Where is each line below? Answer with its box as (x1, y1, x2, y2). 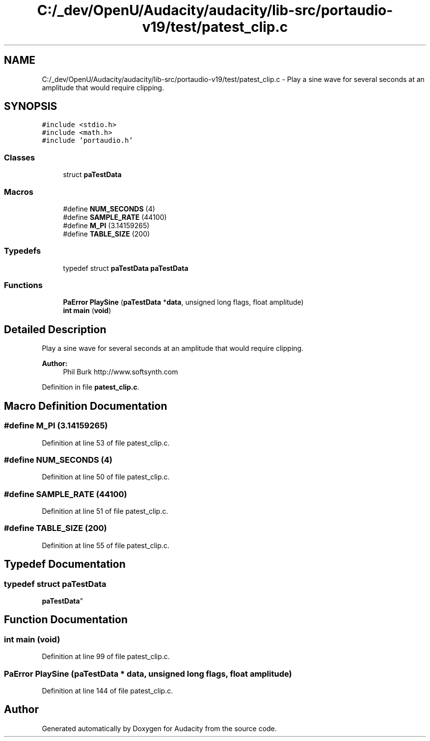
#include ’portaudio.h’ (42, 136, 133, 145)
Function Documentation (4, 613, 128, 626)
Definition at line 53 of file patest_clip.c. (42, 438, 170, 447)
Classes (4, 152, 35, 162)
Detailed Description (4, 323, 107, 336)
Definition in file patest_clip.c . (42, 383, 139, 392)
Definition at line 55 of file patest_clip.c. (42, 541, 170, 550)
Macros (4, 186, 33, 197)
